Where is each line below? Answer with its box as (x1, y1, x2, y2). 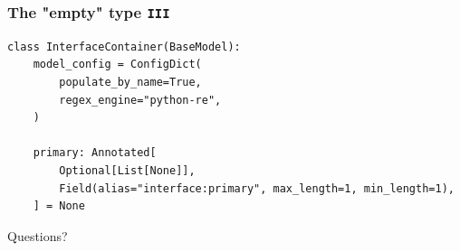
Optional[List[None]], (59, 163, 196, 177)
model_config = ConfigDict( (33, 58, 202, 71)
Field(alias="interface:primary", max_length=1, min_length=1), (59, 181, 455, 195)
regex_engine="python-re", (59, 93, 222, 107)
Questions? (7, 226, 68, 245)
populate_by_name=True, (59, 75, 202, 88)
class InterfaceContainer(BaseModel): (7, 40, 241, 53)
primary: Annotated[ (33, 146, 157, 160)
